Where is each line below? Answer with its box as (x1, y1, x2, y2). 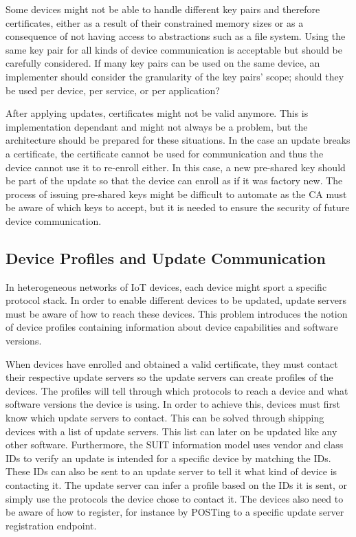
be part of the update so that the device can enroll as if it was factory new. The (5, 173, 343, 188)
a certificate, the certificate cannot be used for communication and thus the (5, 146, 324, 160)
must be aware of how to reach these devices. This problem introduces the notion (5, 306, 348, 320)
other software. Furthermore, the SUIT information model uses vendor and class (5, 437, 344, 452)
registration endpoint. (5, 518, 97, 532)
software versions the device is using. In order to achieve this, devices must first (5, 397, 340, 411)
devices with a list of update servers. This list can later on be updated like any (5, 424, 337, 438)
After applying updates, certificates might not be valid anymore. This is (5, 106, 309, 120)
